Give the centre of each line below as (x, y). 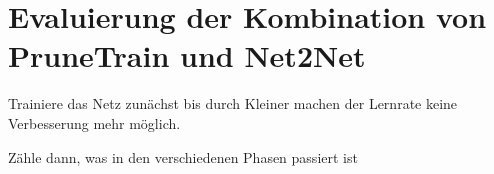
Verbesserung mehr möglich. (94, 122)
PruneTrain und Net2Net (187, 55)
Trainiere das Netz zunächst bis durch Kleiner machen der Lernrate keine (233, 103)
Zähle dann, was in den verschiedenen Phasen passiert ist (183, 156)
